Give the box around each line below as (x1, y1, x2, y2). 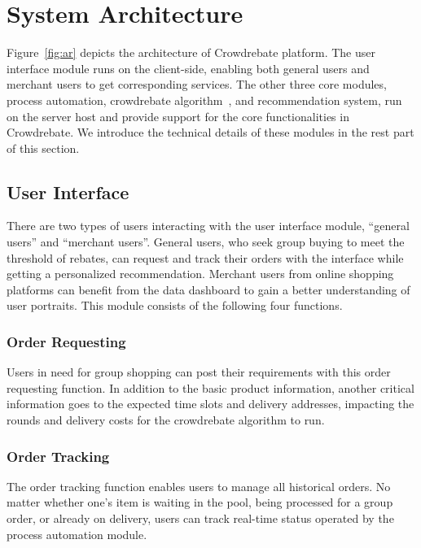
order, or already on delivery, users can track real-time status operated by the (7, 510, 394, 527)
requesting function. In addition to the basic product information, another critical (7, 379, 414, 396)
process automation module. (7, 525, 147, 542)
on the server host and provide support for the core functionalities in (7, 107, 349, 124)
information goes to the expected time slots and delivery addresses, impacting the (7, 395, 414, 412)
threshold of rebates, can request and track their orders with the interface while (7, 249, 404, 266)
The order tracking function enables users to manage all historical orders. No (7, 477, 391, 494)
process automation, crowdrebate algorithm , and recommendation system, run (7, 91, 402, 108)
